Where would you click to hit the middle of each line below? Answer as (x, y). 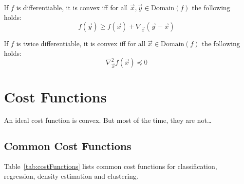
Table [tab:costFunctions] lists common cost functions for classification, (111, 166)
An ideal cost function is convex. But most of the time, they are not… (108, 120)
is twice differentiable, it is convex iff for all (81, 43)
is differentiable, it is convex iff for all (72, 7)
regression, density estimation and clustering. (71, 176)
